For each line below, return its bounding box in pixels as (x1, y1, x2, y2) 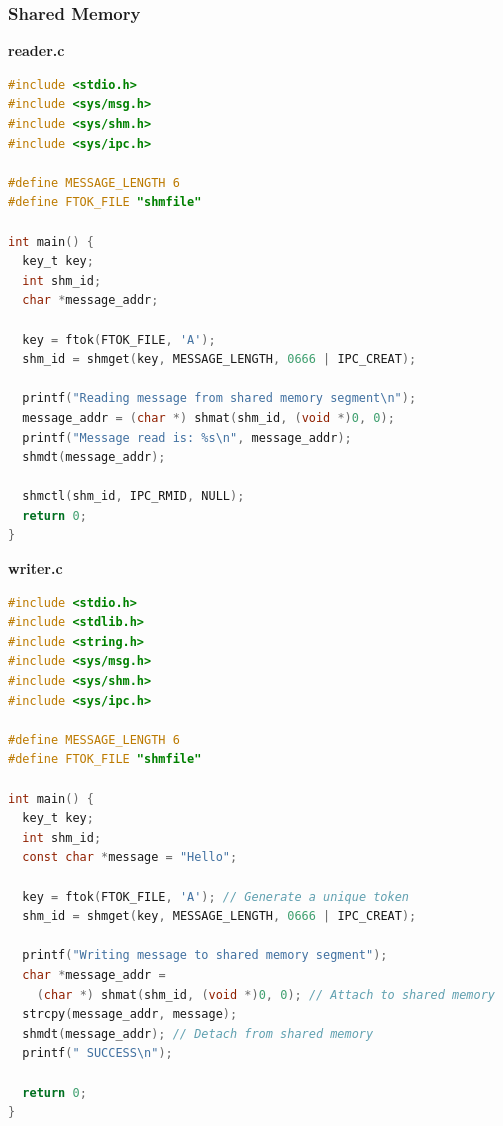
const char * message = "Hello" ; (22, 850, 238, 865)
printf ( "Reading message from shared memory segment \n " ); (22, 391, 417, 406)
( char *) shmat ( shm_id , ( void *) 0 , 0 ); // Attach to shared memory (36, 987, 496, 1002)
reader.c (8, 40, 65, 61)
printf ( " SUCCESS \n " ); (22, 1046, 173, 1061)
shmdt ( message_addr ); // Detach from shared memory (22, 1026, 374, 1041)
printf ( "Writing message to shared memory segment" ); (22, 948, 388, 963)
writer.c (8, 558, 63, 579)
